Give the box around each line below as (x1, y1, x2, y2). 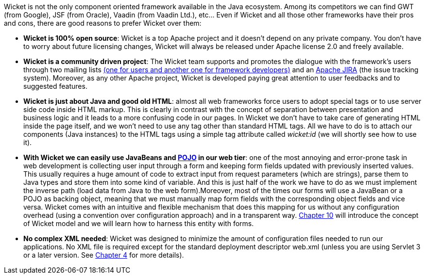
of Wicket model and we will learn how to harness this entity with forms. (23, 219, 254, 228)
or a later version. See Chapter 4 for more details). (23, 251, 184, 259)
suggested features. (23, 82, 87, 90)
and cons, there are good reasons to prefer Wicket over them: (4, 19, 202, 27)
